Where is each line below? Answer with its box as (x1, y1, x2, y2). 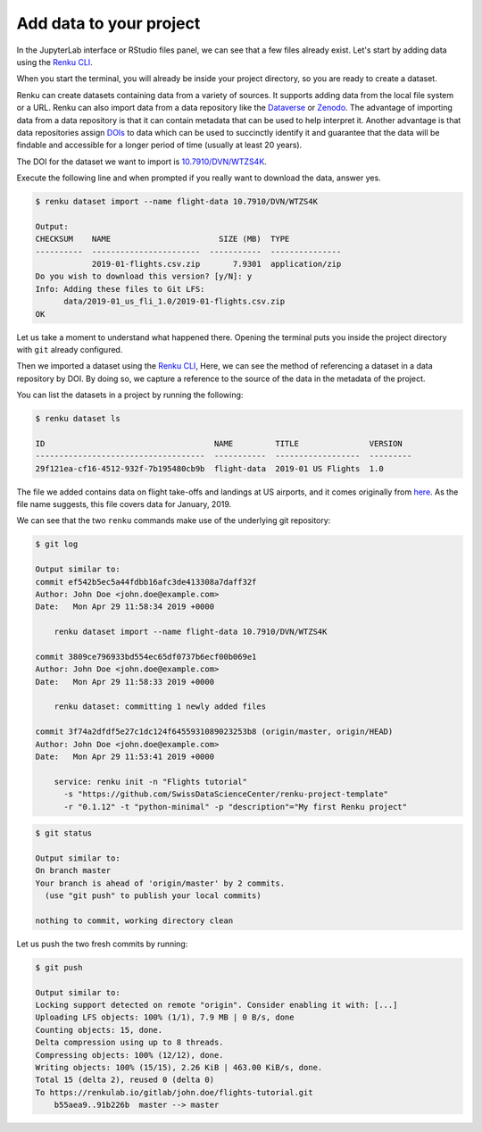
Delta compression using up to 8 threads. (35, 1037, 224, 1048)
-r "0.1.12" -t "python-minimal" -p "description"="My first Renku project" (63, 802, 408, 812)
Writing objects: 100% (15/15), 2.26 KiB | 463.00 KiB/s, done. (35, 1062, 323, 1073)
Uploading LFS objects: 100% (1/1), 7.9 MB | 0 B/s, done (35, 1012, 295, 1022)
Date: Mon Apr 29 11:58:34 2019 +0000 (35, 602, 214, 612)
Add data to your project (16, 13, 201, 33)
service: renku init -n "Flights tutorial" (54, 777, 247, 787)
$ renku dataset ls (35, 413, 120, 424)
